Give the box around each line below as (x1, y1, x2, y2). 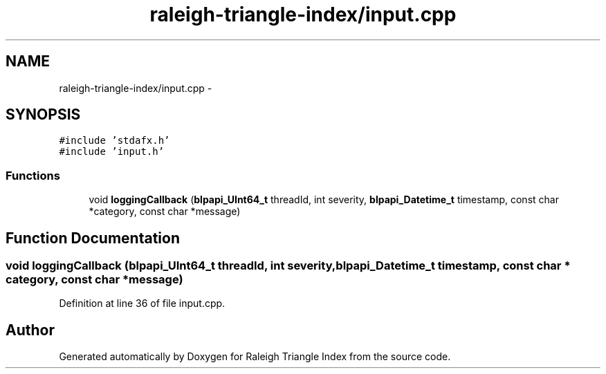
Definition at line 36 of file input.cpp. (59, 297, 226, 310)
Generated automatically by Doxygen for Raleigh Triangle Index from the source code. (59, 350, 451, 363)
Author (6, 321, 55, 339)
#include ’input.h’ (59, 146, 165, 158)
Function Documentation (6, 229, 180, 247)
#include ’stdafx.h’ (59, 135, 170, 147)
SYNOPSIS (6, 106, 81, 124)
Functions (6, 168, 60, 183)
